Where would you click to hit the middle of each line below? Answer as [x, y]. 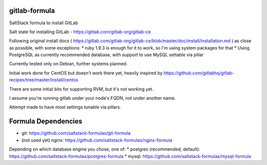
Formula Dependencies [46, 121]
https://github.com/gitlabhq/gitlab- [199, 73]
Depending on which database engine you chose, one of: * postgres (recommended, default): [105, 149]
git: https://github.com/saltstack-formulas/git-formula [76, 133]
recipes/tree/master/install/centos [44, 80]
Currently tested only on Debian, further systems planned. [68, 64]
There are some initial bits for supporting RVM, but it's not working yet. [81, 89]
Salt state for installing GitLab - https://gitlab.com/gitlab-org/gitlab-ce [80, 32]
